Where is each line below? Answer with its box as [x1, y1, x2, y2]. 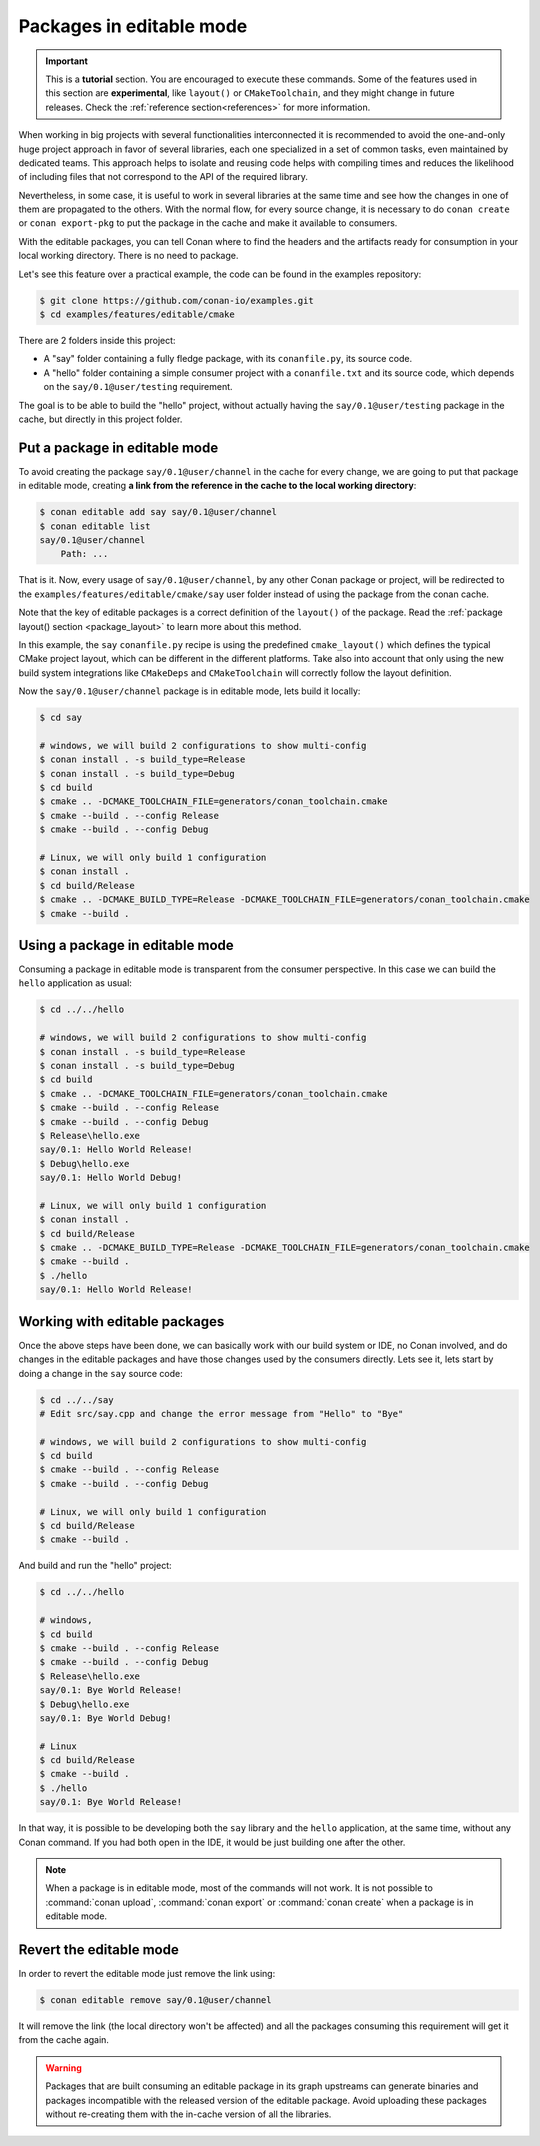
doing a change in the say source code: [18, 1367, 184, 1379]
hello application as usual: [18, 977, 132, 989]
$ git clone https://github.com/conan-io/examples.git [39, 295, 314, 306]
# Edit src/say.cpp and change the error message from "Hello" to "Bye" [39, 1408, 404, 1419]
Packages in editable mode [18, 15, 248, 37]
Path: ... [60, 548, 109, 560]
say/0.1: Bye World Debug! [39, 1712, 172, 1724]
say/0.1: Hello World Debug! [39, 1172, 183, 1184]
